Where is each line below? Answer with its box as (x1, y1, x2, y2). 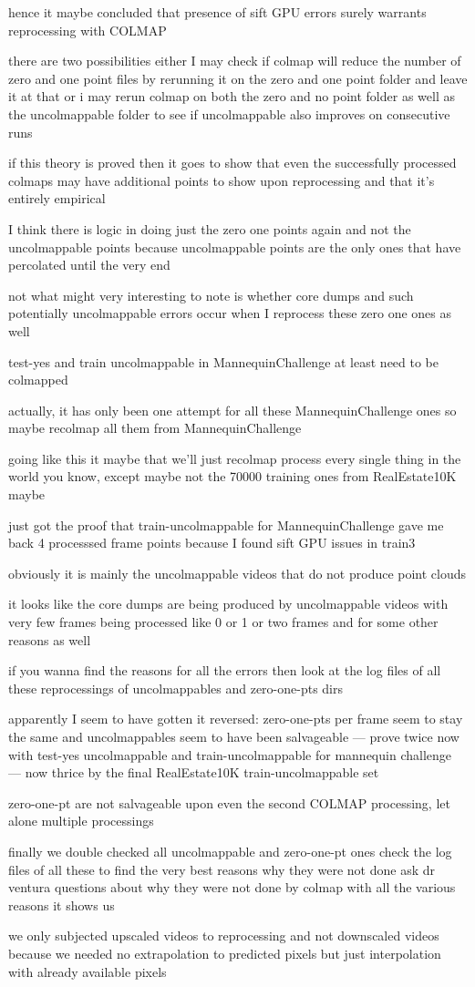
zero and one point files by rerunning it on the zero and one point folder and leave (8, 68, 468, 87)
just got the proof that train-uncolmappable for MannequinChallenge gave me (8, 515, 444, 534)
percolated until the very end (8, 255, 170, 274)
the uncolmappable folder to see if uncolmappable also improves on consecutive (8, 104, 450, 123)
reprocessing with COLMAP (8, 20, 167, 39)
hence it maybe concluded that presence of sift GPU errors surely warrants (8, 3, 427, 21)
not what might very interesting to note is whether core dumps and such (8, 285, 414, 304)
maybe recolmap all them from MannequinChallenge (8, 418, 302, 437)
